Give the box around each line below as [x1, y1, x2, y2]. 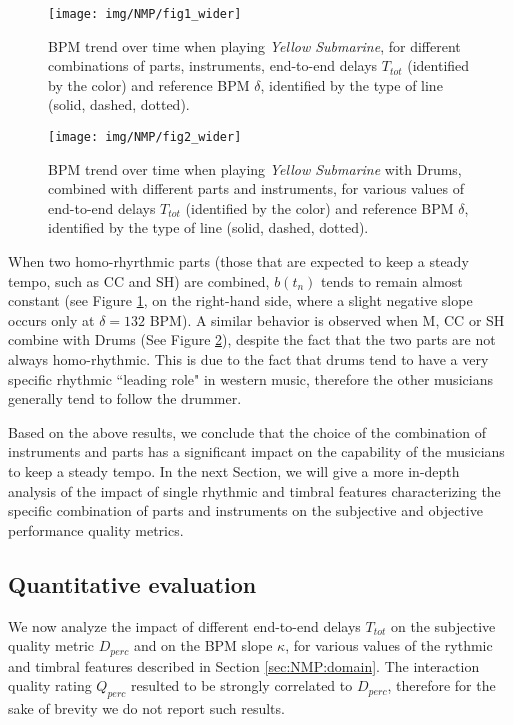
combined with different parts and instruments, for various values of [48, 178, 464, 199]
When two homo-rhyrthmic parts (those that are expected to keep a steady [8, 251, 469, 272]
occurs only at [8, 309, 95, 330]
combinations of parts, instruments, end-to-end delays [48, 55, 378, 76]
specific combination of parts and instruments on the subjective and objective [8, 500, 483, 521]
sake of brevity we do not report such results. [8, 698, 285, 719]
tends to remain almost [321, 270, 463, 291]
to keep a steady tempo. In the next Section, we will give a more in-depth [8, 461, 460, 481]
